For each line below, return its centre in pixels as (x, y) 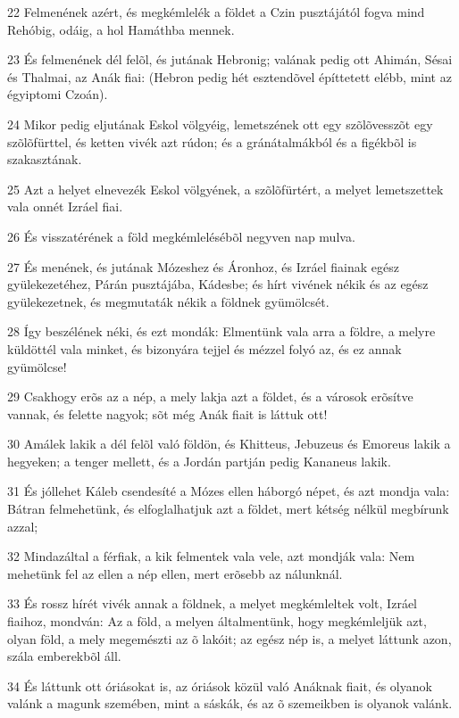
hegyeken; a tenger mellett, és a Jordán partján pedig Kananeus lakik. (199, 461)
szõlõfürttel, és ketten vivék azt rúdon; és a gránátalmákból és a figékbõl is (212, 141)
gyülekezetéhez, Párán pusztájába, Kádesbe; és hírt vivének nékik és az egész (218, 284)
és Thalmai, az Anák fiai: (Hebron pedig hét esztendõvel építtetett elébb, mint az (229, 76)
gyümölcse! (37, 366)
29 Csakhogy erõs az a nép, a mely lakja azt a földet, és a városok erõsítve (210, 396)
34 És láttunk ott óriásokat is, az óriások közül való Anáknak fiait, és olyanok (220, 685)
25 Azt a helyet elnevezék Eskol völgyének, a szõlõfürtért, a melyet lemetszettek (225, 189)
